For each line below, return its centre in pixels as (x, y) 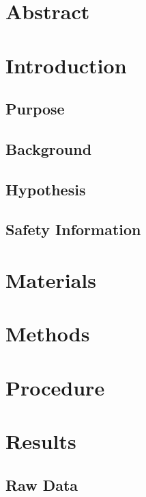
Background (49, 148)
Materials (51, 280)
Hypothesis (46, 189)
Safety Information (73, 229)
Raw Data (42, 484)
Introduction (66, 65)
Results (41, 441)
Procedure (55, 387)
